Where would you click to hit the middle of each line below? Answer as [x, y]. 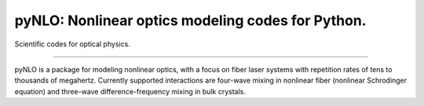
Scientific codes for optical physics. [73, 44]
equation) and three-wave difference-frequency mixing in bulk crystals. [130, 91]
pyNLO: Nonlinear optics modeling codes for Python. [190, 20]
